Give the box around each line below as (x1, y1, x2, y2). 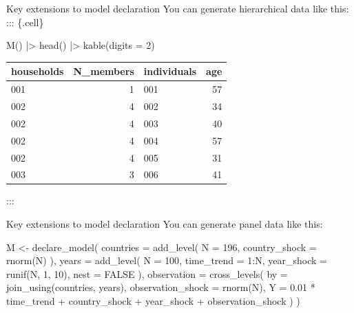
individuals (143, 64, 197, 78)
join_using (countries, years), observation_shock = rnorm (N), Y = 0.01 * (6, 280, 315, 294)
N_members (73, 64, 134, 78)
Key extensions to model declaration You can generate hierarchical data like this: (6, 1, 349, 15)
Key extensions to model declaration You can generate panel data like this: (6, 217, 323, 231)
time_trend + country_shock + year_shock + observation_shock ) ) (6, 294, 300, 307)
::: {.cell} (6, 14, 44, 29)
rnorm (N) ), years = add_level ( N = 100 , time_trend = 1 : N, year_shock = (6, 253, 328, 268)
